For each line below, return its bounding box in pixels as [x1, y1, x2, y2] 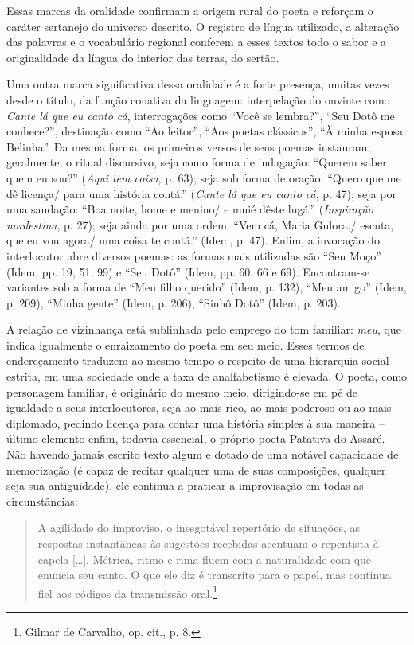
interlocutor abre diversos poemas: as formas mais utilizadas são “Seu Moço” [6, 247, 381, 264]
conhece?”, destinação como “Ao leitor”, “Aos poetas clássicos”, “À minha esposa [6, 123, 403, 139]
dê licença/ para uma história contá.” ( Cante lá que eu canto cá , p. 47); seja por [6, 185, 396, 201]
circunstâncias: [6, 492, 78, 509]
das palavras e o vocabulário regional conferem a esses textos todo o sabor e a [6, 33, 387, 50]
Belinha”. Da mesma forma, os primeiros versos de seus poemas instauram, [6, 138, 371, 154]
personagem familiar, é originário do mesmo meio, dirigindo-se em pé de [6, 383, 358, 400]
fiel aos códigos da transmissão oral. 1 [37, 582, 218, 601]
